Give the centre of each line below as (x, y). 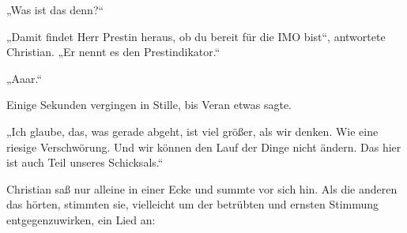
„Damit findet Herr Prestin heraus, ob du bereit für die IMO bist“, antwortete (196, 36)
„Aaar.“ (24, 78)
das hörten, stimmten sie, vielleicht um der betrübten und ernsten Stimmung (193, 204)
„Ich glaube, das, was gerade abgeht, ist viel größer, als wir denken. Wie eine (192, 131)
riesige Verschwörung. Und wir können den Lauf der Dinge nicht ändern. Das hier (204, 147)
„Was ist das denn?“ (55, 9)
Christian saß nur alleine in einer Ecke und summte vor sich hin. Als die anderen (202, 188)
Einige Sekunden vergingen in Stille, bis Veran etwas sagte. (149, 105)
